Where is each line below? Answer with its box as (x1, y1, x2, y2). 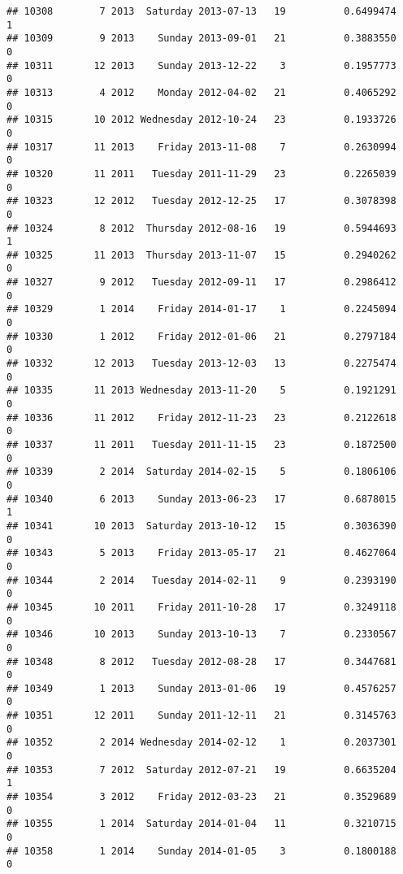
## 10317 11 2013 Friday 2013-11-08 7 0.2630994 (6, 141, 396, 153)
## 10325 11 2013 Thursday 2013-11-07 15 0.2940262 (6, 249, 396, 261)
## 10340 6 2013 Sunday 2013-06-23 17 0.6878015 (6, 493, 396, 505)
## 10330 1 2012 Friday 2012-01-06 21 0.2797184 (6, 330, 396, 342)
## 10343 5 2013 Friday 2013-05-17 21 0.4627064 (6, 547, 396, 559)
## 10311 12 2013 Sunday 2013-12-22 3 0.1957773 (6, 59, 396, 72)
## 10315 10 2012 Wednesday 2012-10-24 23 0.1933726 (6, 114, 396, 126)
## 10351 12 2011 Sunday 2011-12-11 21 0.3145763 (6, 710, 396, 722)
